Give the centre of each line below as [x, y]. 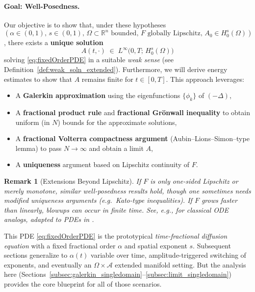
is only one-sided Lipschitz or [194, 181]
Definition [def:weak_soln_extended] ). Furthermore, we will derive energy [116, 69]
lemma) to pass [38, 148]
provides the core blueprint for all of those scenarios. [83, 283]
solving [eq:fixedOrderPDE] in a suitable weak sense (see [89, 60]
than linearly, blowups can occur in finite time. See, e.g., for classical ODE [116, 209]
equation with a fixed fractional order [60, 245]
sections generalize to [36, 255]
